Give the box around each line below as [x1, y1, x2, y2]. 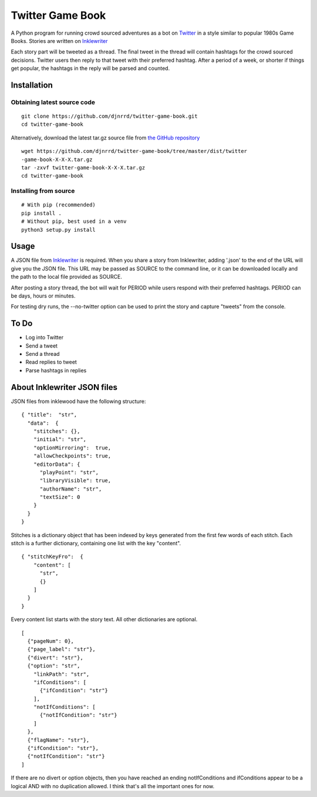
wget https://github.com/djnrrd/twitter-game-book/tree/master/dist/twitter [21, 148, 248, 155]
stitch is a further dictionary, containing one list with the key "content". [11, 540, 181, 547]
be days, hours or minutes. [11, 292, 76, 299]
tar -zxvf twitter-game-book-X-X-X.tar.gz [21, 165, 146, 171]
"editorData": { [33, 461, 80, 468]
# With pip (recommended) [21, 202, 96, 208]
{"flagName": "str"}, [27, 736, 90, 743]
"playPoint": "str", [39, 469, 99, 476]
